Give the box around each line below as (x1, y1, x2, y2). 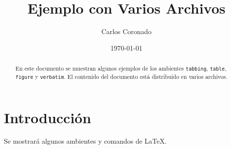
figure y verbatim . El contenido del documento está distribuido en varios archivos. (15, 73, 228, 81)
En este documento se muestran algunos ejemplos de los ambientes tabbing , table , (15, 64, 227, 73)
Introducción (4, 108, 91, 128)
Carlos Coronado (101, 26, 152, 37)
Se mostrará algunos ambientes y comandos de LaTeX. (4, 136, 167, 146)
